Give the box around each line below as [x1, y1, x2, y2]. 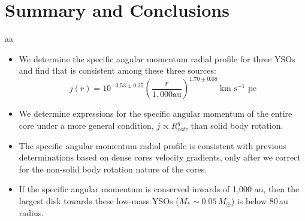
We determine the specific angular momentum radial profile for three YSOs [19, 52, 295, 65]
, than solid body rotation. [186, 119, 283, 131]
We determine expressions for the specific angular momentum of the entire [19, 107, 292, 120]
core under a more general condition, [19, 119, 154, 131]
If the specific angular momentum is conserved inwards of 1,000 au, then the [19, 183, 300, 195]
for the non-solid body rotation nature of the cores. [19, 162, 207, 175]
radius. [19, 206, 44, 219]
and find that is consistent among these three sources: [19, 64, 216, 77]
